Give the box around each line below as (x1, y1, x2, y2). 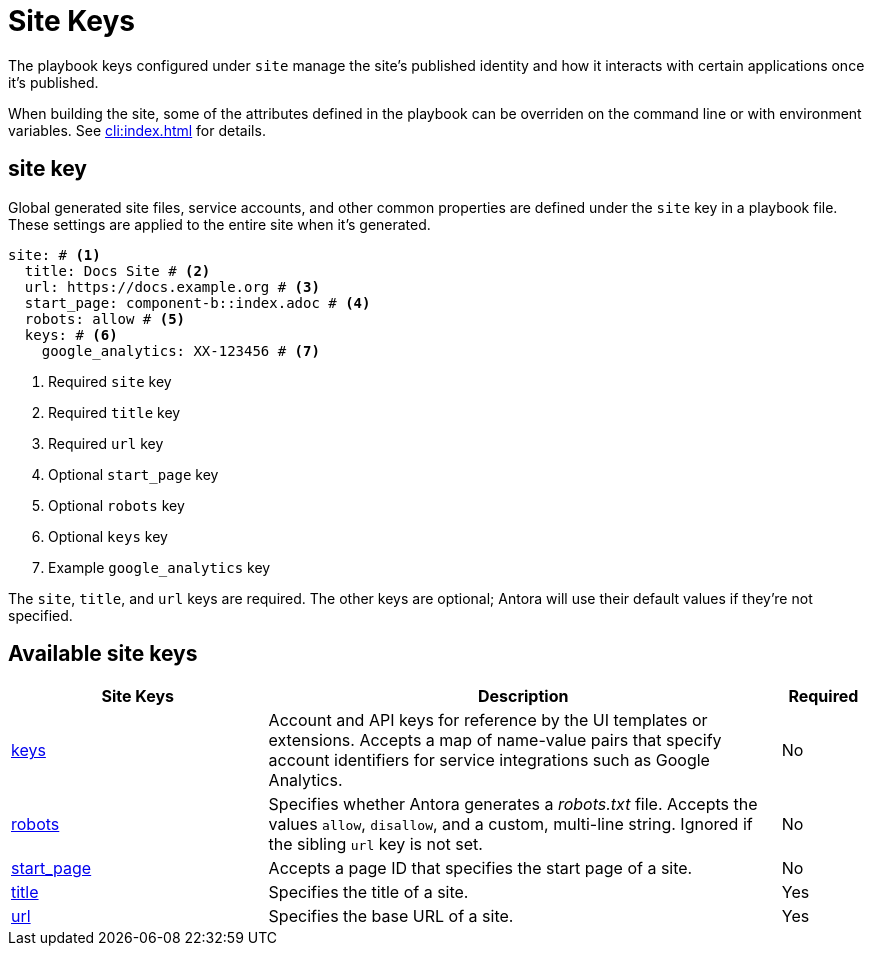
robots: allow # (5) (24, 310, 186, 327)
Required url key (48, 434, 164, 452)
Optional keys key (48, 527, 168, 545)
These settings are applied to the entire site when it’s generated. (8, 215, 431, 233)
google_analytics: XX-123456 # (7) (41, 342, 320, 359)
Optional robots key (48, 496, 185, 514)
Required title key (48, 403, 181, 421)
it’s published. (8, 73, 99, 91)
